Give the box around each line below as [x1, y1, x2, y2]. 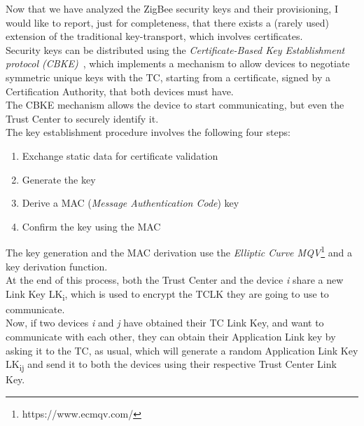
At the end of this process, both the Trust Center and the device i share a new [6, 273, 344, 287]
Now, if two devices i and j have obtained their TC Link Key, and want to [6, 315, 324, 330]
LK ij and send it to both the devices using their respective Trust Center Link [6, 357, 337, 373]
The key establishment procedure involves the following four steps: [6, 125, 290, 139]
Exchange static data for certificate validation [22, 148, 218, 163]
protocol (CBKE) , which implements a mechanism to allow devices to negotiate [6, 56, 350, 71]
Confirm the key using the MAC [22, 219, 161, 233]
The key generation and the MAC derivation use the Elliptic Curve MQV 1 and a [6, 243, 353, 259]
